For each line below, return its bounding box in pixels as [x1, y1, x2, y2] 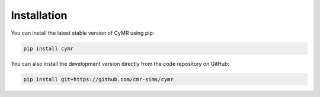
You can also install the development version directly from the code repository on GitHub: [11, 60, 229, 67]
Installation [11, 9, 68, 22]
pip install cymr [23, 45, 74, 52]
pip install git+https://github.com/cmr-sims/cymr [23, 76, 174, 82]
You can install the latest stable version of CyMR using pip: [11, 29, 155, 36]
